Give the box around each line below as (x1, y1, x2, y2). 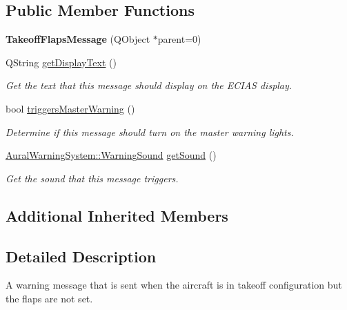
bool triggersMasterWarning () (6, 101, 135, 115)
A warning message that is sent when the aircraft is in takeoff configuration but (6, 278, 342, 292)
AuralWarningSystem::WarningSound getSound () (6, 148, 217, 162)
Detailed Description (6, 245, 157, 267)
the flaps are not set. (6, 291, 93, 305)
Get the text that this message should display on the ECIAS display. (6, 78, 293, 93)
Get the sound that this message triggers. (6, 171, 179, 185)
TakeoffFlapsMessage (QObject (6, 32, 150, 46)
